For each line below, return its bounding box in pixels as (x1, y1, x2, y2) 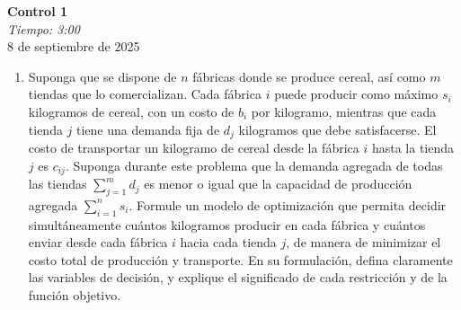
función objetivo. (28, 286, 121, 305)
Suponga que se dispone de (28, 66, 177, 85)
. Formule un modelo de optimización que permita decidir (129, 195, 447, 214)
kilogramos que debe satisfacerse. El (238, 120, 437, 138)
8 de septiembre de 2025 (7, 37, 140, 56)
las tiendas (28, 174, 87, 193)
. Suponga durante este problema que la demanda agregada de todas (65, 155, 443, 174)
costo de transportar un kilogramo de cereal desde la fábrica (28, 138, 359, 157)
